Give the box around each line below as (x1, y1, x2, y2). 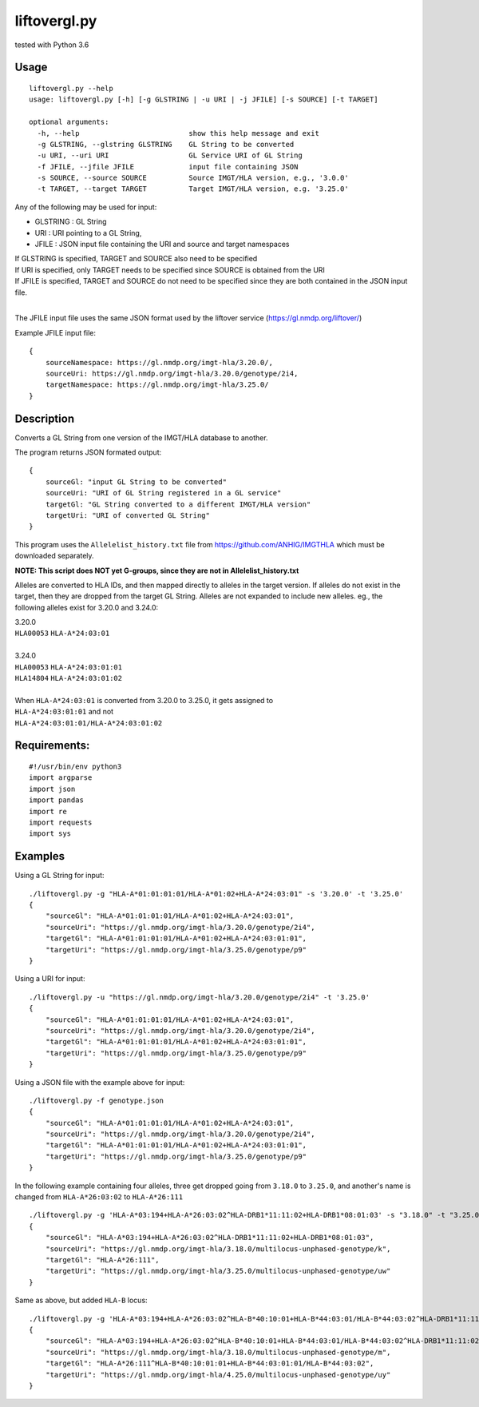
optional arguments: (29, 117, 109, 127)
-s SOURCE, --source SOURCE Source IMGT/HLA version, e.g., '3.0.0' (37, 173, 349, 183)
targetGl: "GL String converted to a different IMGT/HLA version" (45, 499, 311, 509)
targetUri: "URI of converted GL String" (45, 511, 211, 519)
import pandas (29, 796, 84, 805)
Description (14, 411, 75, 425)
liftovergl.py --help (29, 84, 113, 93)
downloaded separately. (14, 551, 95, 561)
